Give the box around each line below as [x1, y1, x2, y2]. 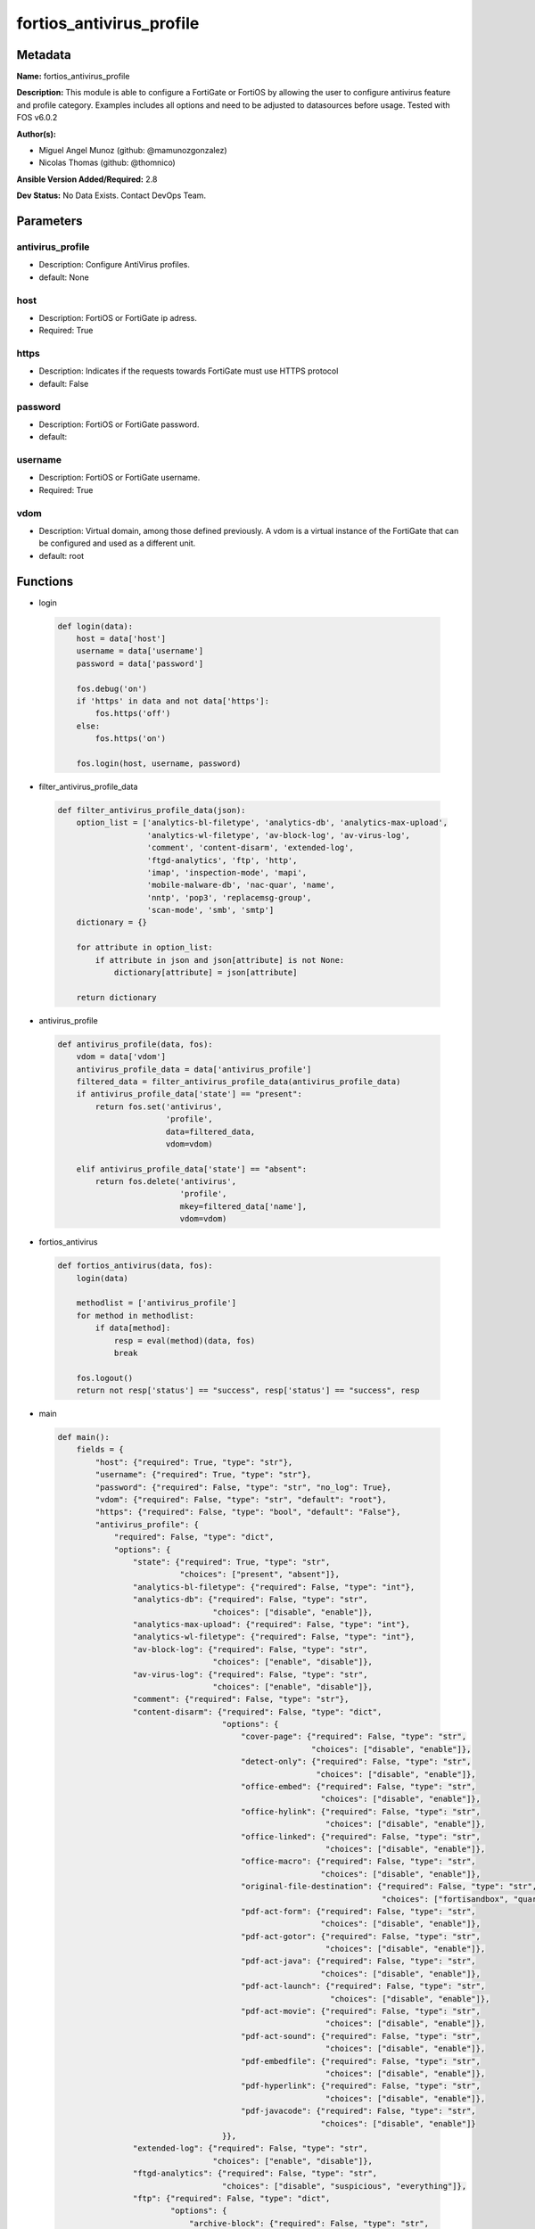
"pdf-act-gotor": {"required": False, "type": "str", [241, 1931, 481, 1941]
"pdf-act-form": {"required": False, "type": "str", [241, 1906, 476, 1916]
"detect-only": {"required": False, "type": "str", [241, 1756, 472, 1767]
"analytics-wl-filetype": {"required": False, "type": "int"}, [132, 1632, 416, 1642]
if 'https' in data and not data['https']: [76, 696, 269, 706]
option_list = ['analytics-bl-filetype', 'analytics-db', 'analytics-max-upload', [76, 818, 449, 828]
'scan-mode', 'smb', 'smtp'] [146, 905, 275, 916]
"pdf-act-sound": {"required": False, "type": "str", [241, 2031, 481, 2041]
